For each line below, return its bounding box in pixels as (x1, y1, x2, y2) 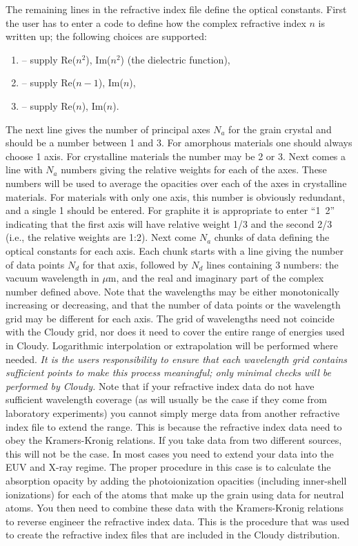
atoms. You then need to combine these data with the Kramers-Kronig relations (6, 500, 344, 515)
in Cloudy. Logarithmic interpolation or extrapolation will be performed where (6, 338, 338, 353)
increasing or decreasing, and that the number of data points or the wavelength (6, 298, 341, 312)
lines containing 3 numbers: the (206, 257, 339, 271)
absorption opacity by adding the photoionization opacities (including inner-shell (6, 474, 347, 487)
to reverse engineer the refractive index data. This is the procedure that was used (6, 514, 350, 528)
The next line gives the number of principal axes (6, 121, 210, 136)
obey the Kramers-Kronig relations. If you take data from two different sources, (6, 433, 342, 447)
